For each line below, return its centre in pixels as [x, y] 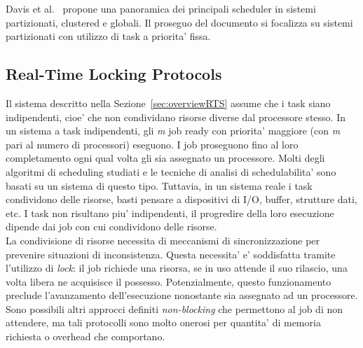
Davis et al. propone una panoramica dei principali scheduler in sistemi [161, 8]
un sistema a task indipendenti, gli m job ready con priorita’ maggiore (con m [173, 131]
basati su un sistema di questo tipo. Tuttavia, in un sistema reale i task [159, 185]
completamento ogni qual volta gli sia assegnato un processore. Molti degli [165, 158]
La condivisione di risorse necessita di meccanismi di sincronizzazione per [163, 240]
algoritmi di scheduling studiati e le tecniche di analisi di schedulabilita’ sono [171, 171]
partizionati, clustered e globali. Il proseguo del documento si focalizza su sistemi [179, 22]
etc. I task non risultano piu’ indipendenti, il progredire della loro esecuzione [170, 213]
